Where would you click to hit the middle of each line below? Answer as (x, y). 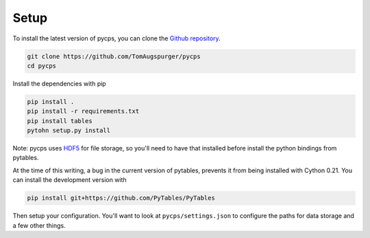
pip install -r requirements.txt (83, 111)
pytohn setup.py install (69, 131)
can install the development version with (70, 180)
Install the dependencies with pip (59, 83)
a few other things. (39, 225)
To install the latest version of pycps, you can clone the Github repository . (116, 38)
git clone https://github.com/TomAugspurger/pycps (114, 56)
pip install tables (60, 121)
